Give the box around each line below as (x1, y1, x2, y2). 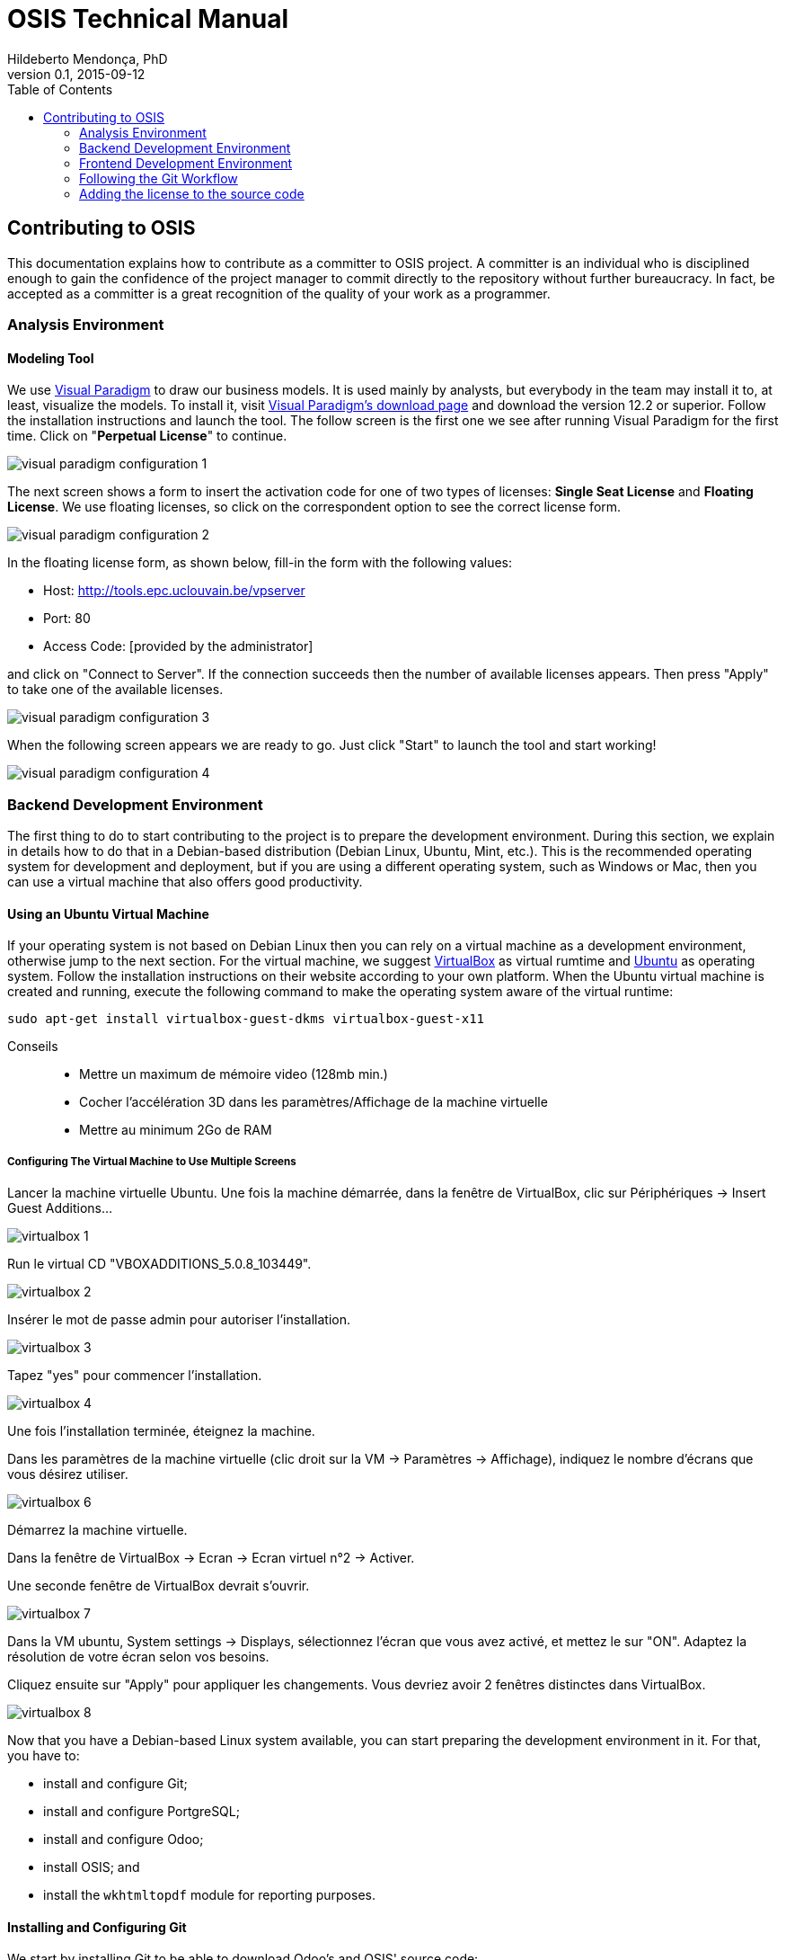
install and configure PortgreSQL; (43, 1803, 240, 1819)
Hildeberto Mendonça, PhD (7, 50, 168, 67)
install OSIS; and (43, 1858, 140, 1875)
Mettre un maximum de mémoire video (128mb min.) (79, 1066, 388, 1082)
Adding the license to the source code (79, 185, 305, 201)
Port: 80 (43, 610, 91, 627)
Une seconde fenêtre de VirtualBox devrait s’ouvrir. (7, 1577, 310, 1593)
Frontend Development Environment (79, 155, 292, 171)
